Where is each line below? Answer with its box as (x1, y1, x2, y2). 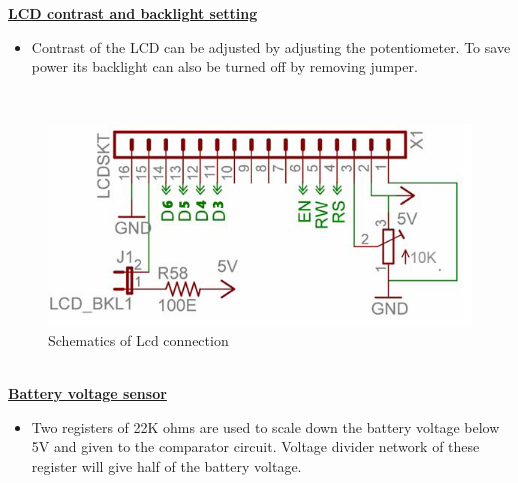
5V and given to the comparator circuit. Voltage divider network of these (31, 436, 480, 457)
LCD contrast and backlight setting (8, 3, 258, 23)
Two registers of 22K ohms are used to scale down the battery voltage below (31, 416, 500, 437)
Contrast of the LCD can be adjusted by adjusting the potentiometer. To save (31, 36, 511, 57)
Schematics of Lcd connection (48, 329, 229, 350)
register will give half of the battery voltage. (31, 455, 302, 476)
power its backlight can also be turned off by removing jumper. (31, 56, 418, 77)
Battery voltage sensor (8, 383, 167, 404)
